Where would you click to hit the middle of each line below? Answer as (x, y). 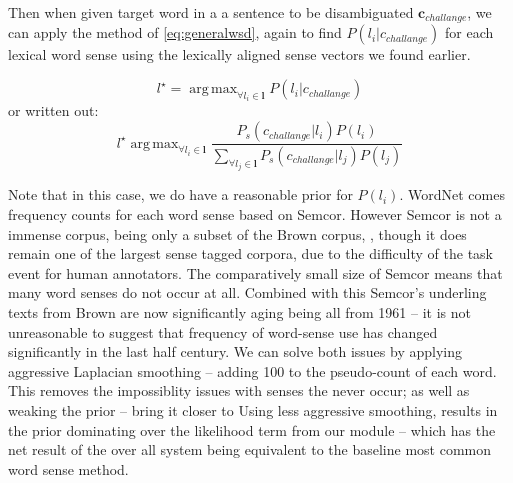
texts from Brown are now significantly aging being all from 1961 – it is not (239, 311)
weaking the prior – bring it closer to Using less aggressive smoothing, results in (253, 409)
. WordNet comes (452, 194)
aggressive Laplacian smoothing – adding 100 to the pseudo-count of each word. (252, 370)
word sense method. (68, 468)
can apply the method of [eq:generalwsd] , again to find (175, 32)
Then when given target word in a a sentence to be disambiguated (211, 12)
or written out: (53, 110)
